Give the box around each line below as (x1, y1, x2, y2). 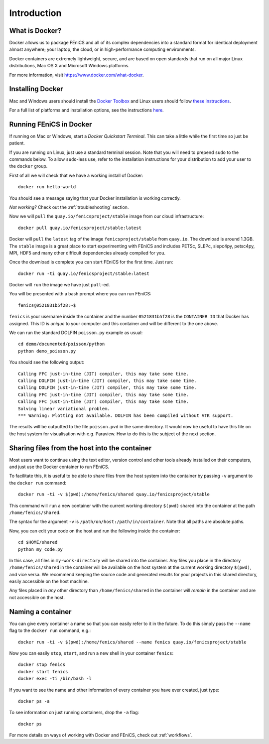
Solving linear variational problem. (18, 406, 111, 411)
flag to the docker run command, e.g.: (9, 627, 91, 633)
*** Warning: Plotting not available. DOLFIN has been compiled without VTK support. (18, 412, 234, 418)
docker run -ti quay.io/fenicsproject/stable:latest (18, 270, 149, 276)
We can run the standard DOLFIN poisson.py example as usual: (9, 330, 143, 336)
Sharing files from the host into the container (9, 444, 152, 452)
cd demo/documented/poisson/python (18, 341, 105, 347)
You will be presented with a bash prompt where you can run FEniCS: (9, 291, 151, 297)
